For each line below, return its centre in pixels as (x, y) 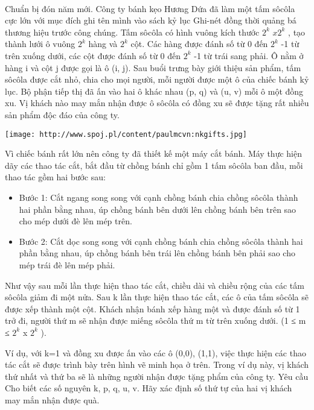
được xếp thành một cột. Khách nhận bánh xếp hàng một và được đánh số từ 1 (152, 308)
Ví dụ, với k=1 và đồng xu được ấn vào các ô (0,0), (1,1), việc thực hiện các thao (155, 352)
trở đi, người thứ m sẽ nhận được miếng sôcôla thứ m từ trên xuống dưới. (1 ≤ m (155, 320)
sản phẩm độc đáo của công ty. (62, 114)
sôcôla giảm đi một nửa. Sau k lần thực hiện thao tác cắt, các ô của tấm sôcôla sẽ (157, 297)
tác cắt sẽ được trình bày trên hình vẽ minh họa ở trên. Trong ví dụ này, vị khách (157, 364)
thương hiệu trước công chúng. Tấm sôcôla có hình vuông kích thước (132, 32)
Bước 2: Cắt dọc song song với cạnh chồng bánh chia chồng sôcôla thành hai (161, 241)
